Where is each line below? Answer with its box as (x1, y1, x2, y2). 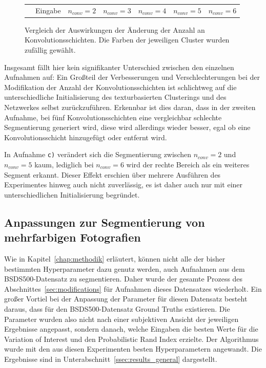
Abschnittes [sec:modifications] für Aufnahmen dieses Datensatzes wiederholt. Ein (4, 283, 262, 294)
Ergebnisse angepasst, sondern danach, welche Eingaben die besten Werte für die (4, 323, 258, 334)
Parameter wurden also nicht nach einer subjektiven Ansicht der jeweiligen (4, 313, 239, 324)
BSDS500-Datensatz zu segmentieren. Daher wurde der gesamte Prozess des (4, 273, 243, 284)
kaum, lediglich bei (34, 159, 94, 170)
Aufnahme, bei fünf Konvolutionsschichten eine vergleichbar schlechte (4, 112, 222, 122)
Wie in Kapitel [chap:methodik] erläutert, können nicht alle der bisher (4, 253, 226, 264)
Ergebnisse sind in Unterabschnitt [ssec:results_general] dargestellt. (4, 353, 217, 364)
